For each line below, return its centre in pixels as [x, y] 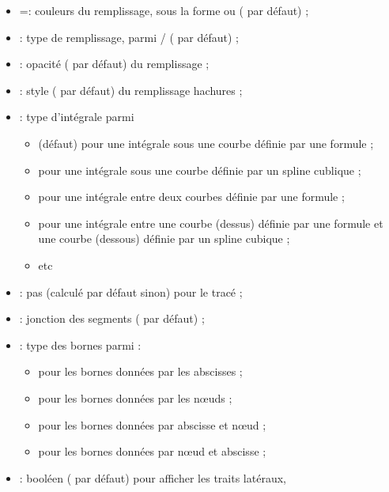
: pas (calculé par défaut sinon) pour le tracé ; [131, 291]
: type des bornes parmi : [80, 344]
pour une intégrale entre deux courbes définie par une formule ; [191, 197]
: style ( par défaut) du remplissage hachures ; [131, 90]
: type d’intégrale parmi [77, 117]
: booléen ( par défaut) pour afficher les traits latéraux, [153, 477]
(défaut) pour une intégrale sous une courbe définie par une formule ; [206, 143]
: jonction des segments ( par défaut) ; [112, 318]
